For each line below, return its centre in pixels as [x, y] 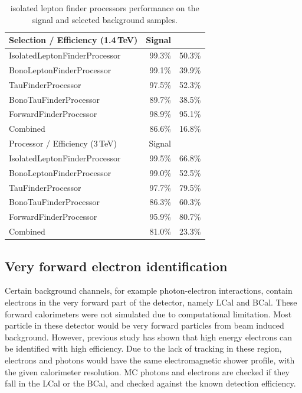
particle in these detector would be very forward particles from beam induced [145, 325]
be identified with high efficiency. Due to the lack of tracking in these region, [143, 348]
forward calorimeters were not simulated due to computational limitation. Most [148, 314]
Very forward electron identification [116, 266]
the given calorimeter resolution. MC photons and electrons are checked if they [147, 371]
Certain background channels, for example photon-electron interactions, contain [149, 290]
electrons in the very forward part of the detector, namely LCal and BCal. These [151, 302]
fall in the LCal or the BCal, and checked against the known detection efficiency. [150, 383]
